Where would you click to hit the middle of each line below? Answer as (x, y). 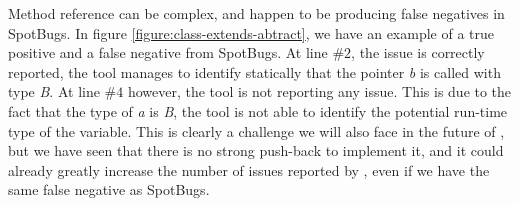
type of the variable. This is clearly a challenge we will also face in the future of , (256, 130)
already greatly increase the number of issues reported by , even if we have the (249, 169)
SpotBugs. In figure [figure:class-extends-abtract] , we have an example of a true (251, 32)
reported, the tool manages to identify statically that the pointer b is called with (254, 71)
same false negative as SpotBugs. (109, 189)
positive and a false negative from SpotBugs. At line (168, 52)
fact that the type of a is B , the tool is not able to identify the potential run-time (258, 110)
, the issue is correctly (418, 52)
